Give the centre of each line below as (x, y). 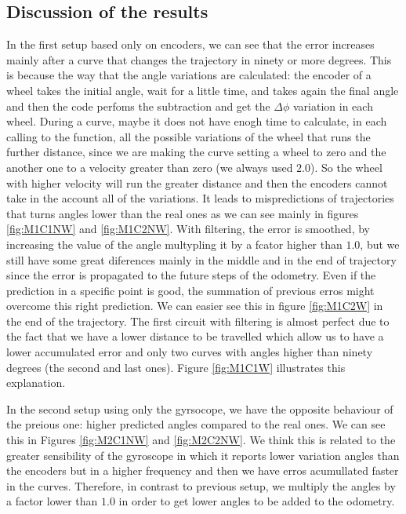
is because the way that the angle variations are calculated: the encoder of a (189, 75)
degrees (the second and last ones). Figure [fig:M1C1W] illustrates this (176, 367)
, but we (380, 244)
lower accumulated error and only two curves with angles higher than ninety (190, 352)
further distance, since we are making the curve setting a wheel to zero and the (196, 152)
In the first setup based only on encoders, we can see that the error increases (190, 44)
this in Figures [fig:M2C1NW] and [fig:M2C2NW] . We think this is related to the (201, 440)
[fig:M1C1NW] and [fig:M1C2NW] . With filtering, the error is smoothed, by (188, 229)
